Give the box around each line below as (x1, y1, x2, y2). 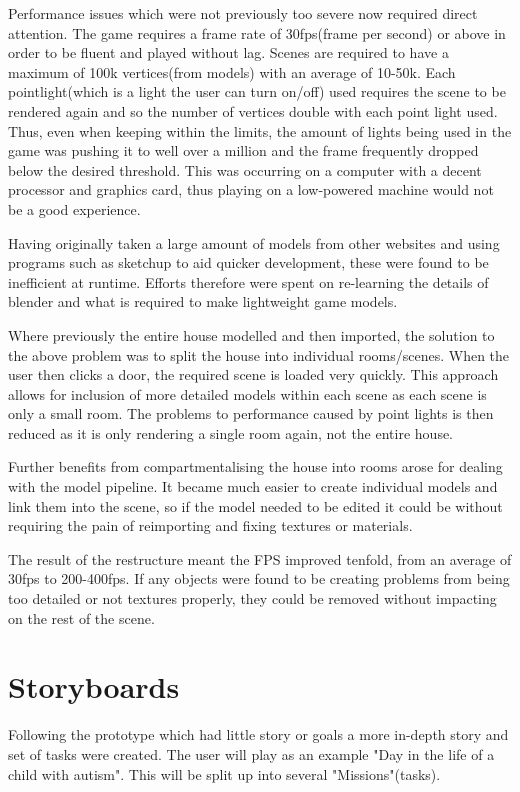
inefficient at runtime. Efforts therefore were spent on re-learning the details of (8, 271, 489, 292)
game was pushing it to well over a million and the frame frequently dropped (8, 140, 479, 161)
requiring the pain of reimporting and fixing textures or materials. (8, 515, 413, 536)
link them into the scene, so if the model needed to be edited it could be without (8, 495, 503, 516)
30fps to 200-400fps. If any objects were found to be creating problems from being (8, 568, 510, 589)
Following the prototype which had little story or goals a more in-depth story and (8, 724, 509, 745)
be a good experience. (8, 198, 141, 219)
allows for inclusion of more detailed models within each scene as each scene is (8, 383, 487, 404)
